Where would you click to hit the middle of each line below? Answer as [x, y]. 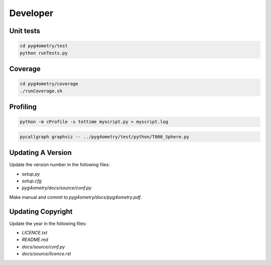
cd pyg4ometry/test [44, 46]
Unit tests [25, 31]
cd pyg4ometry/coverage [49, 84]
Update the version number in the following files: [59, 165]
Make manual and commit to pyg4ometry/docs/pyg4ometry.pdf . [76, 197]
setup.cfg [32, 181]
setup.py [31, 174]
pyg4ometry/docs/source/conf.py [57, 188]
